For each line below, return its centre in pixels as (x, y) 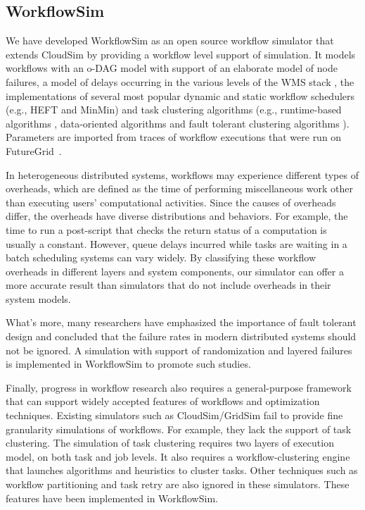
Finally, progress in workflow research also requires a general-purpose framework (179, 387)
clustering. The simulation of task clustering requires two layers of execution (170, 443)
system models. (38, 298)
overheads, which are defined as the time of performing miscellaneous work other (180, 188)
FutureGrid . (34, 150)
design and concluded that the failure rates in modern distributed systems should (181, 336)
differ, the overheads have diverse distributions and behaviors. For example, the (177, 216)
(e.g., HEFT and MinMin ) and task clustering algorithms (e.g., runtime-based (174, 110)
